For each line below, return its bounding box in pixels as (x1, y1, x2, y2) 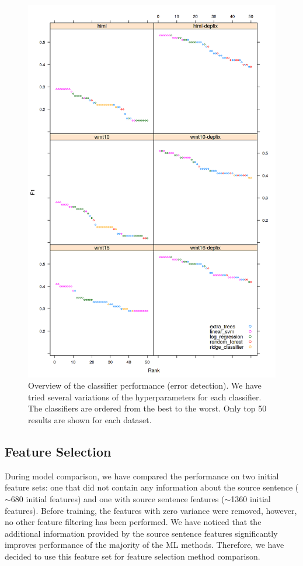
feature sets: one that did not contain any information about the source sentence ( (5, 481, 299, 493)
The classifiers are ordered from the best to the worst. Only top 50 (28, 402, 267, 414)
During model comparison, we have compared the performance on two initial (5, 469, 279, 482)
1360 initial (231, 492, 271, 505)
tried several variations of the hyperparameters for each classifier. (28, 390, 262, 403)
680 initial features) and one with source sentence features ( (11, 492, 225, 505)
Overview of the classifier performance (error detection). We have (28, 379, 262, 392)
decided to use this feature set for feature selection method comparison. (5, 550, 260, 562)
